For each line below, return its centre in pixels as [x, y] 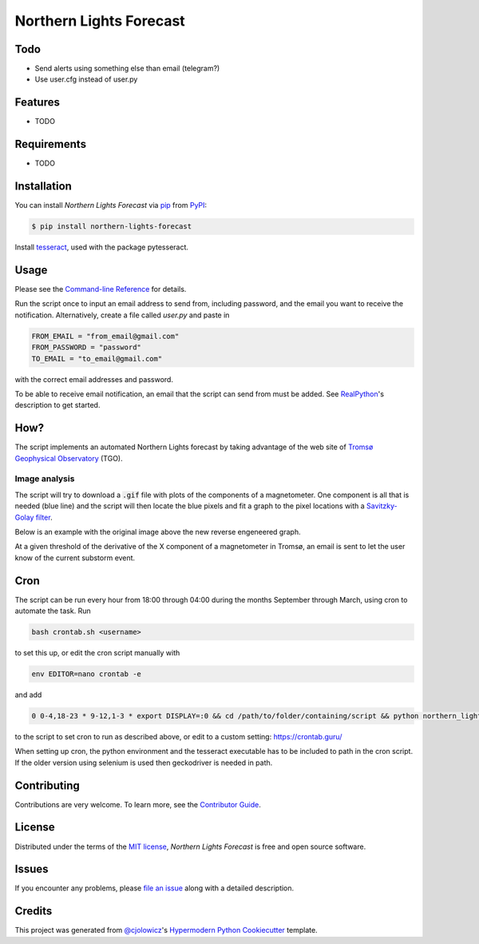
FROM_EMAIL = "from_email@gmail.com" [105, 336]
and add [28, 695]
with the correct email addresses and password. [94, 379]
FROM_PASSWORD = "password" [86, 347]
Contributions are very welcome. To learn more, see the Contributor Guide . [138, 804]
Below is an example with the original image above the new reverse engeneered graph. [158, 532]
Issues [32, 869]
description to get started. [57, 405]
